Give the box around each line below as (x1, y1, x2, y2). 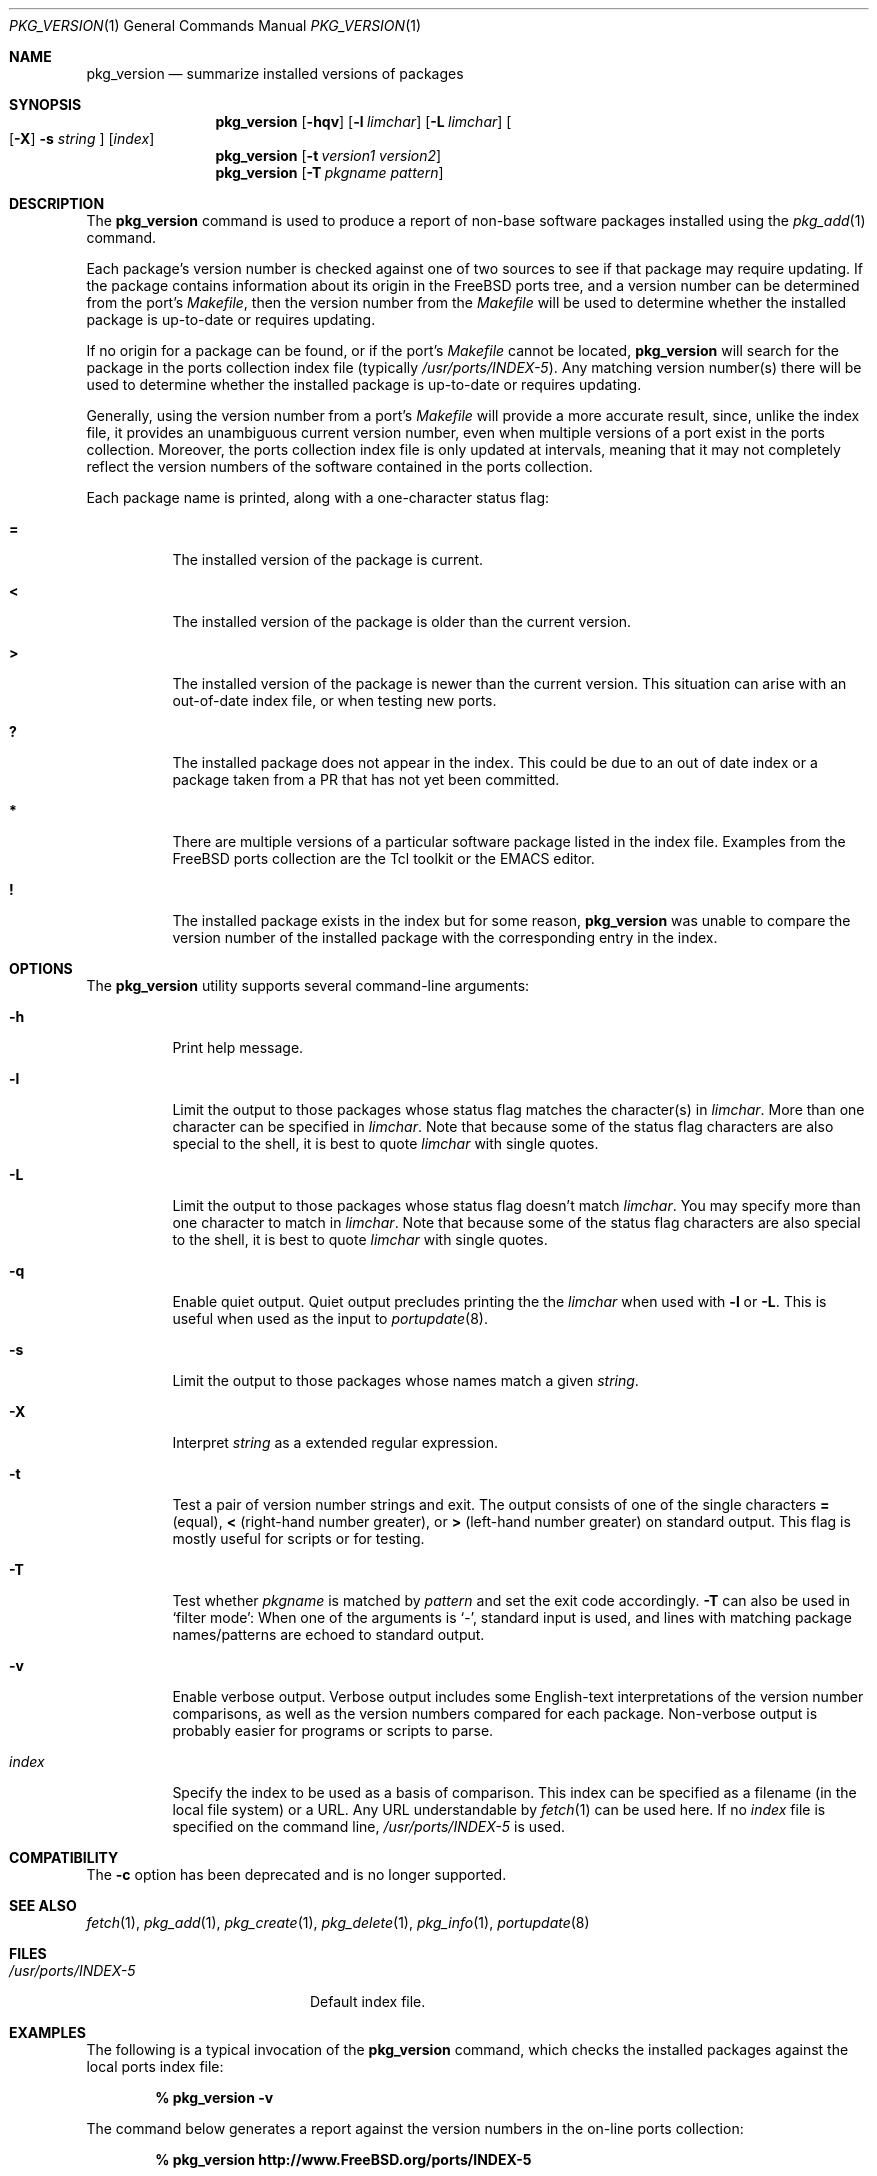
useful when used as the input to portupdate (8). (172, 1310, 488, 1327)
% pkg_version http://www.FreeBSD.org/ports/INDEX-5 (155, 2151, 532, 2168)
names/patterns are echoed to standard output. (172, 1626, 485, 1643)
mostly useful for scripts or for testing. (172, 1530, 425, 1547)
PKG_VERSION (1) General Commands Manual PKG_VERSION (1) (9, 17, 422, 34)
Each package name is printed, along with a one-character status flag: (86, 489, 550, 506)
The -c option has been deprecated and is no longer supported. (86, 1866, 507, 1883)
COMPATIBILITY (9, 1849, 119, 1866)
